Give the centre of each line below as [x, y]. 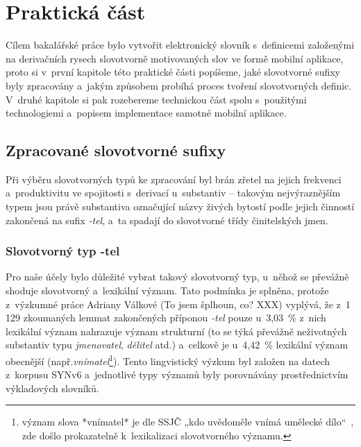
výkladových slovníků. [52, 388]
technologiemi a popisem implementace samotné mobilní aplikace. [146, 113]
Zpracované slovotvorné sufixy [116, 150]
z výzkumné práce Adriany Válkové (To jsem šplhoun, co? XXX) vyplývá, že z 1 [178, 304]
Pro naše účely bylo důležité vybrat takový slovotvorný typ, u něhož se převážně [177, 277]
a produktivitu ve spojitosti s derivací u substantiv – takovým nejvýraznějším [173, 193]
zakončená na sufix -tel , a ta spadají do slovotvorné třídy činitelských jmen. [167, 220]
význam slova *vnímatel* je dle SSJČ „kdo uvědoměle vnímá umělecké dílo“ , [188, 422]
